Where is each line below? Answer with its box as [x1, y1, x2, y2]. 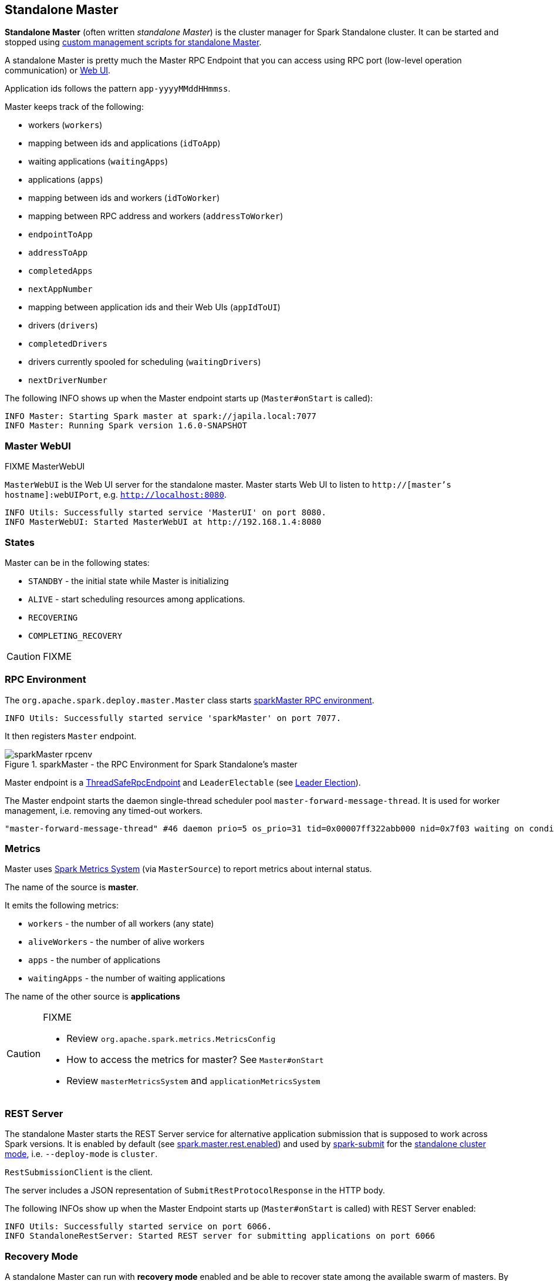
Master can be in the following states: [5, 557, 150, 568]
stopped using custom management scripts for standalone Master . [5, 37, 262, 48]
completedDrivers [28, 339, 107, 349]
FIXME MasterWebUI [5, 461, 85, 472]
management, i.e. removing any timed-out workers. [5, 805, 203, 816]
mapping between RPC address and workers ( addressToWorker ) [28, 211, 283, 222]
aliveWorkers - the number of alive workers [28, 937, 205, 947]
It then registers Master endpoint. [5, 730, 137, 741]
